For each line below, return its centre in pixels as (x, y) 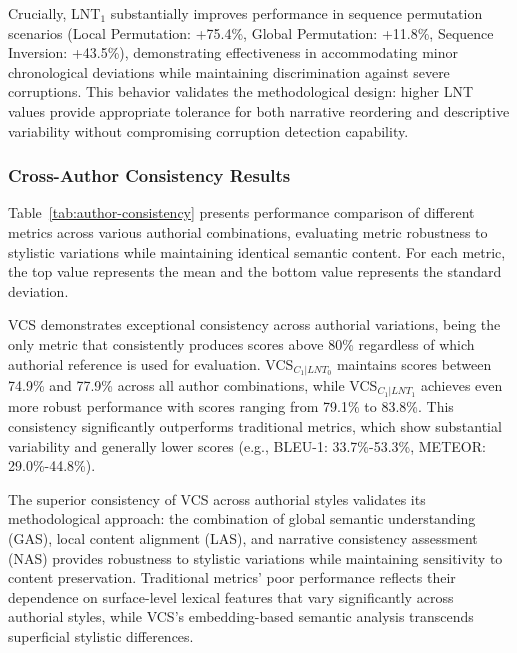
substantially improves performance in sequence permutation (296, 13)
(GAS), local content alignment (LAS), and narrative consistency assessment (243, 538)
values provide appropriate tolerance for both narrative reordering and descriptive (259, 110)
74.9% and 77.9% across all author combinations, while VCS (193, 384)
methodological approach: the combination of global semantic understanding (242, 518)
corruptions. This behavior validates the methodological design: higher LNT (241, 91)
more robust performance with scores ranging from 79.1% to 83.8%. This (231, 406)
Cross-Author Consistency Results (149, 175)
